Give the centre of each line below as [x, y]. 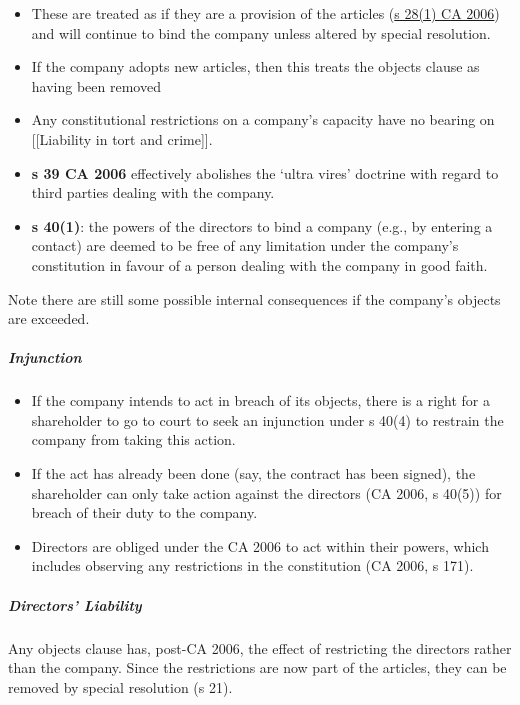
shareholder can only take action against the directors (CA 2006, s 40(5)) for [266, 492]
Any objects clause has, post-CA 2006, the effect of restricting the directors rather [260, 647]
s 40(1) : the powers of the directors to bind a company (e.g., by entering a [262, 225]
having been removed [96, 85]
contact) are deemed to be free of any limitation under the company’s [245, 245]
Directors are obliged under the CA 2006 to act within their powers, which [260, 545]
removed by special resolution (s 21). [120, 686]
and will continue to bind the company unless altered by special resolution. [261, 32]
